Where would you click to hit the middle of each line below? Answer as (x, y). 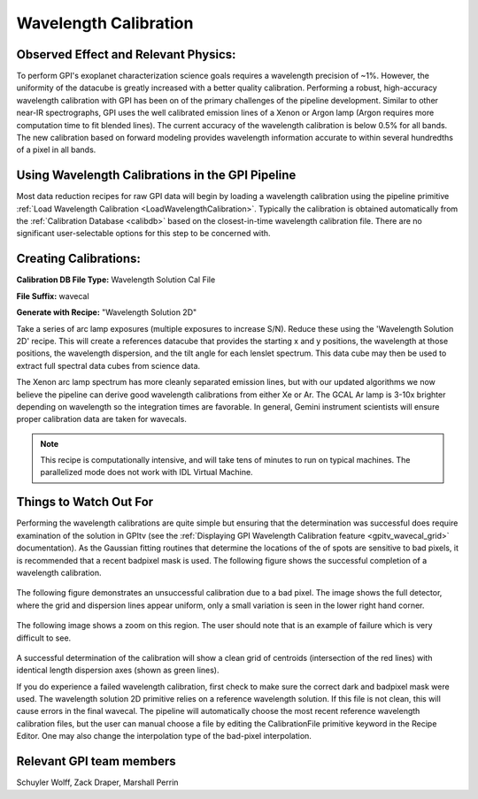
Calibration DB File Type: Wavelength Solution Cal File (116, 280)
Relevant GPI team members (96, 761)
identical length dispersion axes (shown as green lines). (118, 670)
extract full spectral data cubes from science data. (108, 365)
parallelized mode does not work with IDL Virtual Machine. (146, 472)
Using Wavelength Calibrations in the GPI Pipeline (156, 176)
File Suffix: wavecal (53, 296)
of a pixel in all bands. (56, 150)
